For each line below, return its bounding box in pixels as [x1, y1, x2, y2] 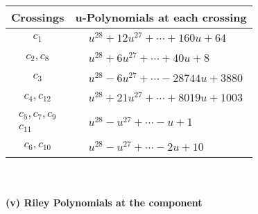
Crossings [11, 9, 64, 25]
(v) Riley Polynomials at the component [6, 195, 203, 210]
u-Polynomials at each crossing [75, 9, 247, 25]
